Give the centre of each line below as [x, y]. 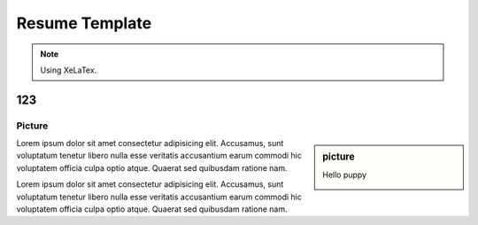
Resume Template [84, 23]
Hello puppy [345, 175]
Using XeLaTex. [69, 70]
